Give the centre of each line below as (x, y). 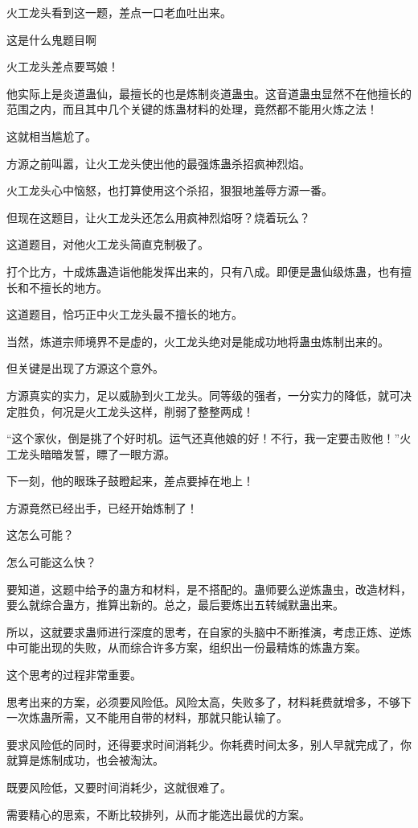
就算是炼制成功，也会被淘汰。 (85, 760)
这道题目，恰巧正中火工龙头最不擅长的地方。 (125, 314)
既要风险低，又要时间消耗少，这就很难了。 (119, 787)
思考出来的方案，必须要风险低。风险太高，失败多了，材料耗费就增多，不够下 (209, 701)
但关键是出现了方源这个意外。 (85, 368)
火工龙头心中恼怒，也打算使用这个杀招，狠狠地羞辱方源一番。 (170, 190)
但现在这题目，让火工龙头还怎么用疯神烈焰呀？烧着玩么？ (158, 217)
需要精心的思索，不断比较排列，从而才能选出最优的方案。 (158, 814)
